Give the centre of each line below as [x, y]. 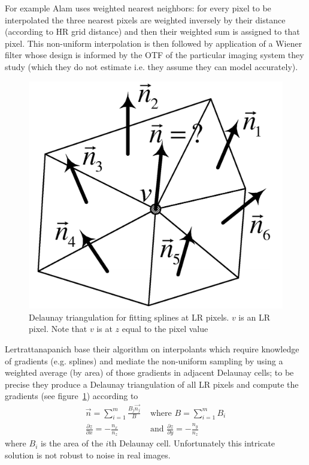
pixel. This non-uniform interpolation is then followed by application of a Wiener [154, 43]
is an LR [254, 317]
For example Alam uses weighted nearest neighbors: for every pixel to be [138, 8]
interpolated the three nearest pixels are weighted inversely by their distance [145, 19]
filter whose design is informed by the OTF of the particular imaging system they [154, 55]
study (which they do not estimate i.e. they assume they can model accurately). [152, 66]
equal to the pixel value [165, 329]
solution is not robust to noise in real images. [88, 455]
